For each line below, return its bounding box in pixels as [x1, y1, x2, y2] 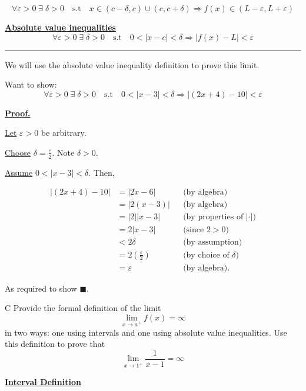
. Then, [88, 166, 115, 178]
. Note [52, 146, 75, 158]
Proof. [5, 106, 31, 119]
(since [183, 225, 204, 234]
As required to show [5, 282, 77, 294]
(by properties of [183, 213, 244, 222]
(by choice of [183, 250, 229, 259]
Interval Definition [5, 376, 81, 387]
